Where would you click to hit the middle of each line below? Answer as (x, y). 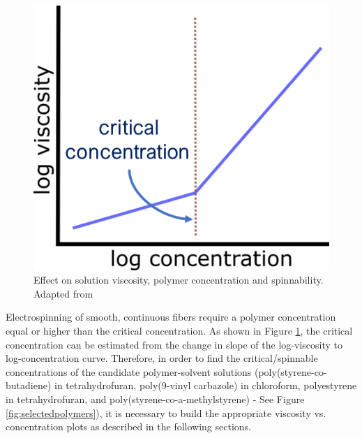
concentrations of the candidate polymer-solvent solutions (129, 371)
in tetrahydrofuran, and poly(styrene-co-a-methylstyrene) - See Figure (155, 399)
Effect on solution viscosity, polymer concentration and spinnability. (179, 280)
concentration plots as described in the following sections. (129, 426)
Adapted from (63, 293)
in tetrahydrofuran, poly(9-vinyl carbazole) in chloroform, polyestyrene (206, 385)
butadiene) (29, 385)
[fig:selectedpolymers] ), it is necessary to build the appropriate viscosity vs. (166, 413)
